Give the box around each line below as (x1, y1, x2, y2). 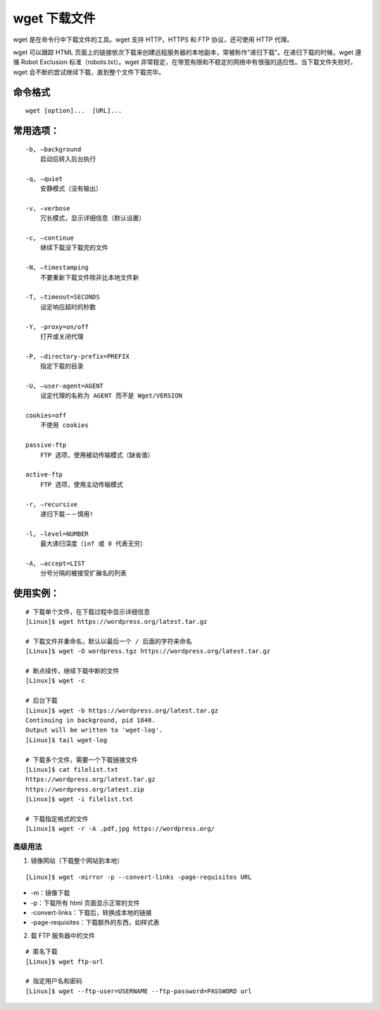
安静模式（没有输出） (39, 185, 102, 193)
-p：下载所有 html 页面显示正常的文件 (30, 899, 140, 907)
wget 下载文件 (13, 11, 96, 26)
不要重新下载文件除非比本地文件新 (39, 273, 139, 281)
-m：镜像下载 (30, 889, 70, 897)
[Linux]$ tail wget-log (25, 736, 108, 744)
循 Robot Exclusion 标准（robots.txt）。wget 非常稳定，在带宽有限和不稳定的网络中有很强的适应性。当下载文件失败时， (13, 58, 357, 66)
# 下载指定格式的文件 (25, 815, 89, 823)
